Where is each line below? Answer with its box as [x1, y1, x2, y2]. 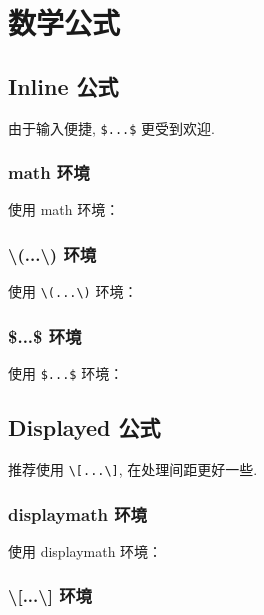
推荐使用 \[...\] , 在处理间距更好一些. [8, 459, 258, 479]
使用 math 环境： [8, 199, 120, 220]
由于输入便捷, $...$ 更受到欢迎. [8, 117, 215, 138]
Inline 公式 [8, 70, 119, 101]
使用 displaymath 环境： [8, 540, 163, 561]
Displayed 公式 [8, 412, 161, 443]
